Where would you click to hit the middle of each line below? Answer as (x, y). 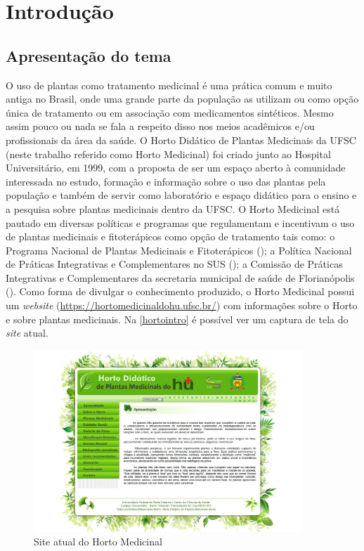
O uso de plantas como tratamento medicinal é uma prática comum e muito (169, 85)
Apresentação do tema (89, 55)
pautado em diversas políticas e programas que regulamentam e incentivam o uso (180, 222)
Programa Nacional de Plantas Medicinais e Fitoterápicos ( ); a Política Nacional (179, 250)
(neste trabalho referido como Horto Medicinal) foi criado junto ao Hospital (168, 154)
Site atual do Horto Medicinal (98, 542)
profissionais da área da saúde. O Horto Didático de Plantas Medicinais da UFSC (181, 140)
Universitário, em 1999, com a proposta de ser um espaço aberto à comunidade (176, 168)
